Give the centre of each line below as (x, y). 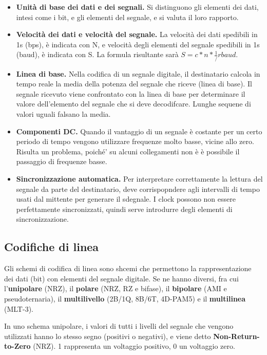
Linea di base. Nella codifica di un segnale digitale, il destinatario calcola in (138, 73)
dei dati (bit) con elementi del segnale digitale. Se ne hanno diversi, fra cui (121, 278)
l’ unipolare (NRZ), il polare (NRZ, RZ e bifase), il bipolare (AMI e (116, 288)
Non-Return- (236, 336)
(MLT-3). (19, 308)
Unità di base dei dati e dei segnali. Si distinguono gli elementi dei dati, (137, 7)
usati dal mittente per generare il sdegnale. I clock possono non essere (126, 199)
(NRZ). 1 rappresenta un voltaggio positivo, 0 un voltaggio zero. (134, 346)
